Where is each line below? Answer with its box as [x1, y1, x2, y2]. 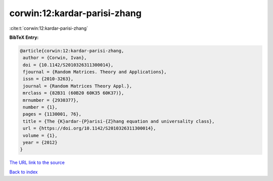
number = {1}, [23, 104, 58, 110]
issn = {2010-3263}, [23, 76, 74, 82]
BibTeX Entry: [9, 34, 39, 40]
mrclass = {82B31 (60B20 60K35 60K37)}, [23, 90, 124, 96]
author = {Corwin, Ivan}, [23, 55, 87, 61]
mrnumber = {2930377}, [23, 97, 79, 103]
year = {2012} [23, 140, 58, 145]
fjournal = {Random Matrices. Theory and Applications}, [23, 69, 167, 75]
